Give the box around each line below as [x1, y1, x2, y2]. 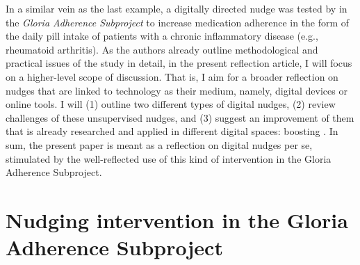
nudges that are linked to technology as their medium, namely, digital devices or [6, 83, 347, 97]
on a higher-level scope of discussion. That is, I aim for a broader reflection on [6, 69, 338, 83]
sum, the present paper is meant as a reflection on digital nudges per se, [6, 137, 313, 152]
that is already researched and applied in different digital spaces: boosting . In [6, 124, 338, 138]
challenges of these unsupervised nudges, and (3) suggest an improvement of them [6, 110, 354, 125]
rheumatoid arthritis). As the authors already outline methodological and [6, 42, 318, 56]
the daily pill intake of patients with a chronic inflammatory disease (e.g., [6, 29, 318, 43]
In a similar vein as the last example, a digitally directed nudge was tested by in [6, 1, 347, 15]
